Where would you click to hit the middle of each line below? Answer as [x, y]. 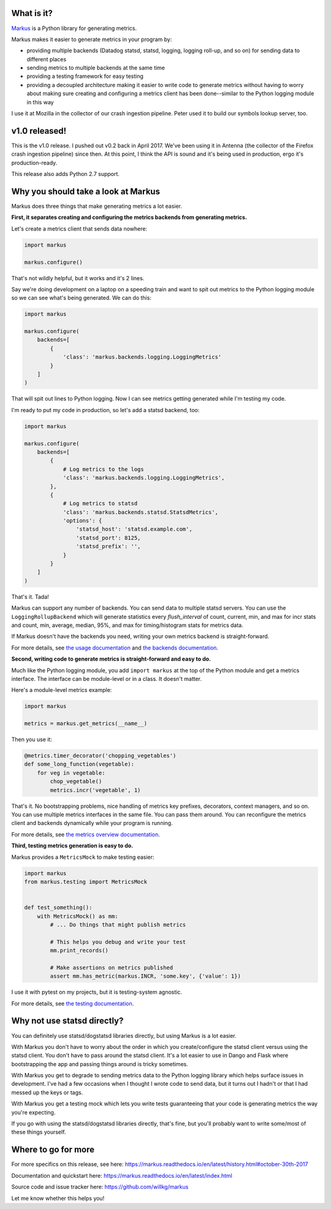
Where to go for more [53, 1150]
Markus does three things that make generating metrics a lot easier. [97, 206]
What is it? [32, 13]
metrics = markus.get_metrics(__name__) [86, 723]
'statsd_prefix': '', [108, 547]
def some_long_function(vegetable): [79, 764]
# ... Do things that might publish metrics [118, 924]
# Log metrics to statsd [100, 504]
